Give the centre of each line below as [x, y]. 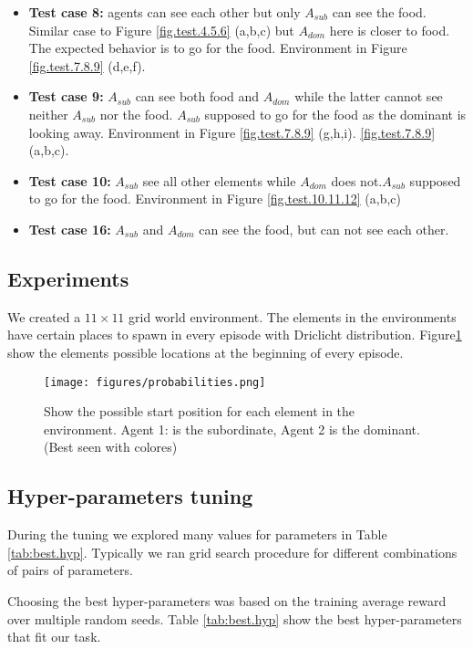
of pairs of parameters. [70, 570]
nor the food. [136, 114]
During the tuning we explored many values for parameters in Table [197, 534]
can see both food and [197, 96]
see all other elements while [219, 180]
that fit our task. [54, 637]
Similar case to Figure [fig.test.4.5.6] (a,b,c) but [161, 30]
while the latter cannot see [369, 96]
